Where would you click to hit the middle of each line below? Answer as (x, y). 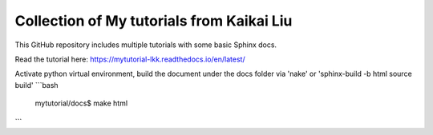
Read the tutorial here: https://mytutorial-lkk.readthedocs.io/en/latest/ (130, 59)
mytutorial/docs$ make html (81, 103)
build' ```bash (37, 85)
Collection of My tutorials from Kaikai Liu (154, 21)
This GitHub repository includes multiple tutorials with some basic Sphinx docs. (146, 45)
